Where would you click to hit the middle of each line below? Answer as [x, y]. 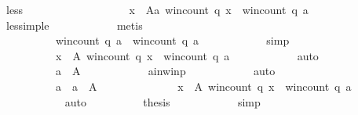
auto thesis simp [163, 101]
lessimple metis [74, 25]
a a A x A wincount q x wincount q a [203, 86]
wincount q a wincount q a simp [172, 40]
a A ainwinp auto [165, 71]
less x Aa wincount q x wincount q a [157, 9]
